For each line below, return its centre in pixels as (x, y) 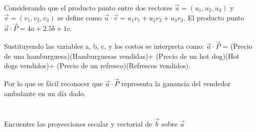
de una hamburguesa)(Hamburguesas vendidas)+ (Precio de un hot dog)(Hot (122, 56)
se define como (80, 17)
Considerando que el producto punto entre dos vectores (88, 7)
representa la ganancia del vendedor (176, 83)
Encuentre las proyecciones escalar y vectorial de (78, 123)
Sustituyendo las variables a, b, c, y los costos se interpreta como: (104, 46)
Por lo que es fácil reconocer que (54, 83)
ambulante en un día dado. (45, 93)
